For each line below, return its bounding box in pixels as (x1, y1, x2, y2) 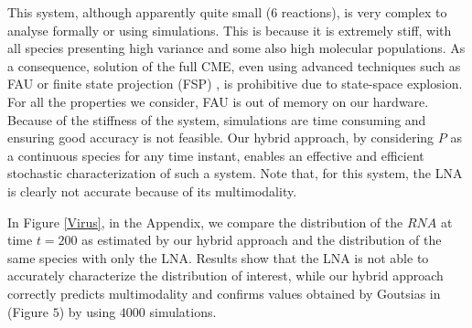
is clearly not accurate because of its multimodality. (7, 181, 297, 200)
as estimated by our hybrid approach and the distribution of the (81, 230, 442, 249)
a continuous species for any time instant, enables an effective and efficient (7, 145, 424, 164)
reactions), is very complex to (281, 3, 447, 21)
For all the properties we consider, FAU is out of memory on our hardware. (7, 91, 429, 111)
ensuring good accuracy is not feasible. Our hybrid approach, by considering (7, 128, 434, 147)
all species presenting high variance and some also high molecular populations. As (7, 38, 466, 58)
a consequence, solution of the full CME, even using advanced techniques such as (7, 56, 461, 75)
